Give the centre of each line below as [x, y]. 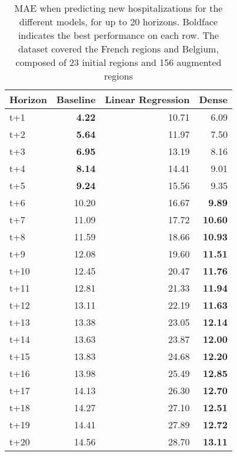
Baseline [76, 99]
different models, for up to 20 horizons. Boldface [118, 22]
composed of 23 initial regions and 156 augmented [118, 62]
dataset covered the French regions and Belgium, [118, 49]
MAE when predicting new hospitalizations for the [118, 8]
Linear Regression [147, 99]
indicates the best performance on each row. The [118, 35]
